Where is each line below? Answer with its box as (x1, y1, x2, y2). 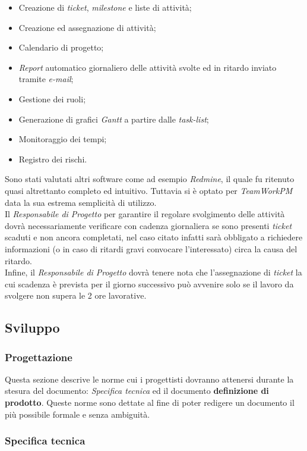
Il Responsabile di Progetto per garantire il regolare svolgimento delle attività (5, 208, 285, 220)
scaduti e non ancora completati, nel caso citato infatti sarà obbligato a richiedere (5, 231, 303, 243)
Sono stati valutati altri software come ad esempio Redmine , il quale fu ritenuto (5, 173, 295, 185)
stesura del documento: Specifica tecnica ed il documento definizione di (5, 384, 269, 397)
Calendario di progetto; (18, 41, 104, 54)
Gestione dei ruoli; (18, 92, 86, 105)
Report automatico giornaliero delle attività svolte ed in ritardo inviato (18, 61, 277, 73)
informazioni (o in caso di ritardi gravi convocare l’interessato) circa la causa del (5, 242, 297, 255)
